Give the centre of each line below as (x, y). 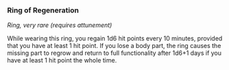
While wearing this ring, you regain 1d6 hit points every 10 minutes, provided (115, 38)
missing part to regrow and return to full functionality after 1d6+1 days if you (114, 53)
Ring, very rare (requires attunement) (60, 25)
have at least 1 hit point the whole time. (62, 60)
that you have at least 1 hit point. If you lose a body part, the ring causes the (114, 46)
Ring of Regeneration (43, 10)
